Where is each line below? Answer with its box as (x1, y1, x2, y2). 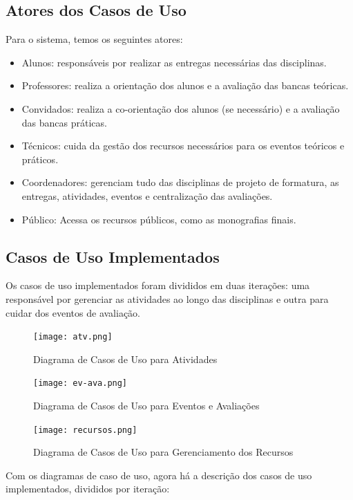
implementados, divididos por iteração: (6, 481, 170, 496)
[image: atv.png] (33, 332, 113, 342)
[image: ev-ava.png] (33, 378, 128, 389)
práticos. (21, 151, 59, 166)
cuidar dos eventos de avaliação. (6, 305, 141, 320)
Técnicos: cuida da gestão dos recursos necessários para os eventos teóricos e (21, 138, 345, 153)
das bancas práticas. (21, 115, 107, 129)
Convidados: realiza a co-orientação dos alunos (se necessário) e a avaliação (21, 101, 340, 115)
